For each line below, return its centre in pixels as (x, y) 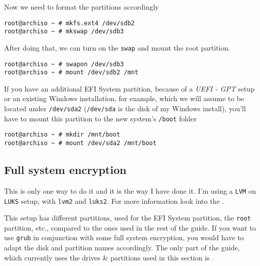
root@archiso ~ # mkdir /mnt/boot (62, 135)
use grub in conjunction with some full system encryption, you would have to (124, 237)
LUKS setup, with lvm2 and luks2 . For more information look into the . (114, 201)
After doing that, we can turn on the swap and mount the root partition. (117, 47)
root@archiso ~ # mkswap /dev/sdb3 (64, 32)
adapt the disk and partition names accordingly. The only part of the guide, (122, 248)
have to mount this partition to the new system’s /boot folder (100, 118)
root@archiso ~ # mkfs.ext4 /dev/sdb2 (69, 23)
